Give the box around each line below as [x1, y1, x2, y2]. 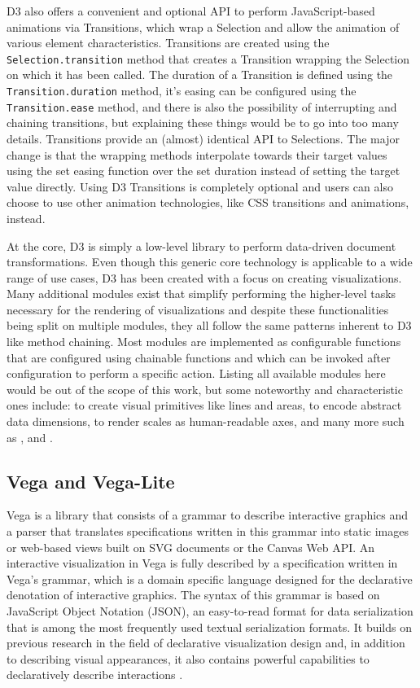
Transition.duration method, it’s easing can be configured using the [7, 82, 357, 99]
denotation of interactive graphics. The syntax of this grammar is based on [7, 586, 380, 603]
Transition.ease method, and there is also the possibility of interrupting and [7, 98, 397, 115]
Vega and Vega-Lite [7, 468, 175, 493]
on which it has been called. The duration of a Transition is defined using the [7, 66, 393, 83]
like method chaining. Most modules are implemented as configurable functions [7, 333, 401, 350]
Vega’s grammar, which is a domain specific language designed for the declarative [7, 570, 413, 587]
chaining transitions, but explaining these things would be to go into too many [7, 114, 399, 131]
